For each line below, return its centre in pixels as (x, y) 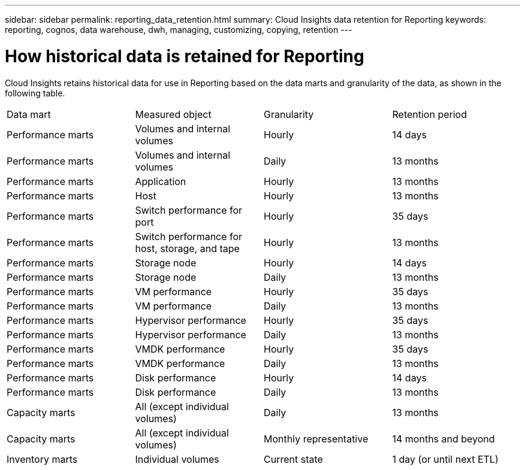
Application (161, 181)
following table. (35, 93)
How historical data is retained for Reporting (185, 56)
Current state (293, 459)
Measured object (173, 114)
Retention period (429, 114)
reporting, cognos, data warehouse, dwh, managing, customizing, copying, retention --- (179, 30)
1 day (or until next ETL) (445, 459)
